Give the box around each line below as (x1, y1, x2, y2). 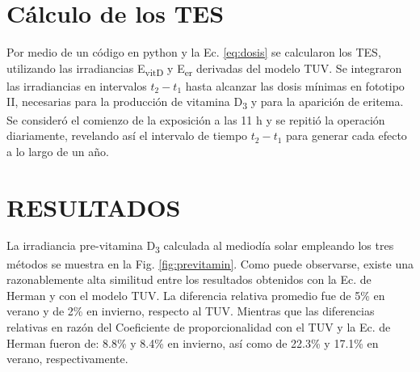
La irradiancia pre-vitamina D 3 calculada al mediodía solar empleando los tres (6, 237, 394, 256)
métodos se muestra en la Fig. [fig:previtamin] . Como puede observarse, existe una (6, 255, 414, 272)
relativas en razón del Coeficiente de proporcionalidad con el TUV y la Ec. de (6, 318, 391, 335)
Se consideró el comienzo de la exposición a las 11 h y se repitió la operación (6, 111, 385, 128)
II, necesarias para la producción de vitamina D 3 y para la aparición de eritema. (6, 93, 404, 112)
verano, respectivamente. (6, 350, 128, 367)
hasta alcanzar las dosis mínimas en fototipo (185, 77, 405, 94)
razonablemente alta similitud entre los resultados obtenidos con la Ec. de (6, 271, 372, 288)
